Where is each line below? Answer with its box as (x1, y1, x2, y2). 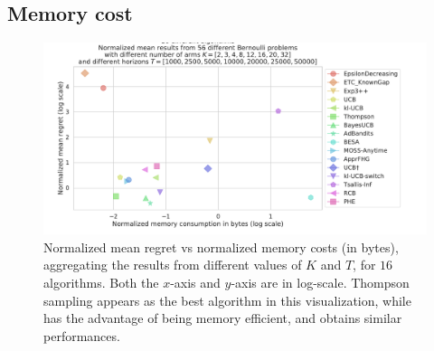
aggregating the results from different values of (43, 255, 302, 274)
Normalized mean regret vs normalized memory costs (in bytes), (43, 237, 399, 256)
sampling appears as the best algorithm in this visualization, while (43, 290, 411, 309)
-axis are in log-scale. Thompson (231, 272, 410, 291)
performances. (43, 326, 120, 345)
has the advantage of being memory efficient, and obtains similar (43, 308, 402, 327)
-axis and (170, 272, 221, 291)
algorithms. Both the (43, 272, 159, 291)
